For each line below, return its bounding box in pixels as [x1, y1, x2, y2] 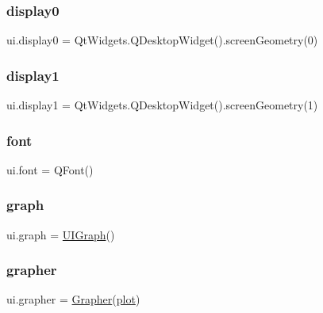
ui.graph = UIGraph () [6, 226, 115, 242]
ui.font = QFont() [6, 161, 94, 177]
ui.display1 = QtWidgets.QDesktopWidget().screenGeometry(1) [6, 97, 318, 113]
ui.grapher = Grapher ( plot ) [6, 291, 140, 307]
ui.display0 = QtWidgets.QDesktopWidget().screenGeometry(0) [6, 32, 318, 48]
